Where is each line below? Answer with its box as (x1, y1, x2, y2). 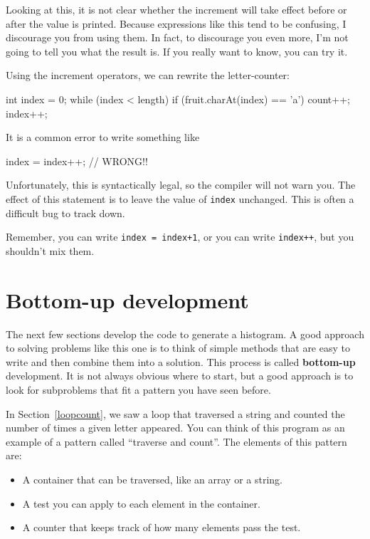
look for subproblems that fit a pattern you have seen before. (6, 382, 271, 397)
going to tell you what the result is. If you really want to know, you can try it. (6, 43, 348, 58)
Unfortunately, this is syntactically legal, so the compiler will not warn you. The (6, 177, 356, 192)
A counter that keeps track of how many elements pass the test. (22, 520, 301, 535)
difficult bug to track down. (6, 205, 125, 220)
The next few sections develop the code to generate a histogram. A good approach (6, 326, 364, 341)
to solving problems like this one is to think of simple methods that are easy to (6, 340, 350, 355)
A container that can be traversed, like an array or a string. (22, 471, 282, 486)
